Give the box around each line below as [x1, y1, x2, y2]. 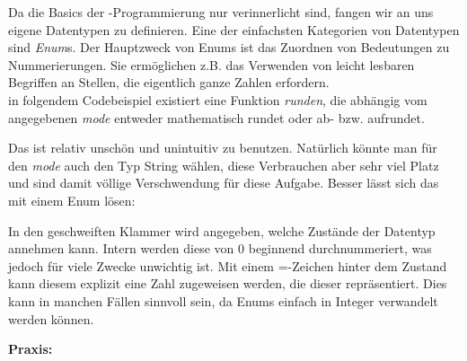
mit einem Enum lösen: [8, 190, 136, 209]
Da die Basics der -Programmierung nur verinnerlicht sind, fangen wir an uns [8, 3, 434, 21]
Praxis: [8, 339, 53, 358]
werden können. [8, 309, 94, 328]
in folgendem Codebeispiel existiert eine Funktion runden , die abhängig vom [8, 90, 427, 109]
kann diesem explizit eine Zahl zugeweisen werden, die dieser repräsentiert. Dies [8, 274, 447, 293]
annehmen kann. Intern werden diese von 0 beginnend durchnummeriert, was [8, 239, 432, 258]
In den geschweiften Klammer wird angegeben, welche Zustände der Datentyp [8, 221, 436, 240]
